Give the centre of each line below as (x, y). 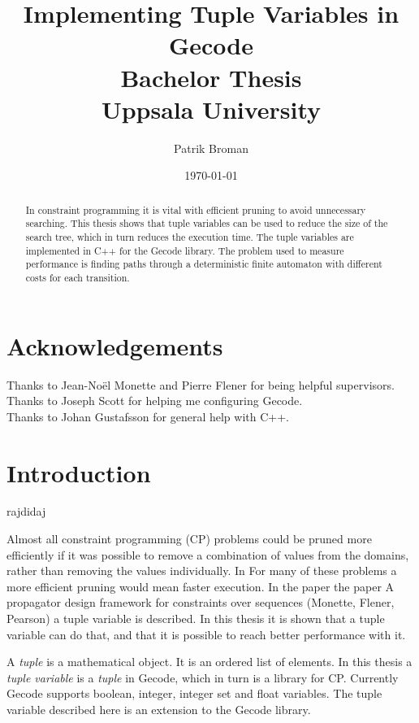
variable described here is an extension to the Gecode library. (159, 709)
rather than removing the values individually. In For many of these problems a (202, 571)
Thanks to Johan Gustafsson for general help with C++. (148, 416)
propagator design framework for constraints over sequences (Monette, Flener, (201, 602)
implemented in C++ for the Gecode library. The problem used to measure (185, 250)
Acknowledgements (115, 345)
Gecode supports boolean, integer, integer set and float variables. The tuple (194, 693)
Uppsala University (211, 109)
